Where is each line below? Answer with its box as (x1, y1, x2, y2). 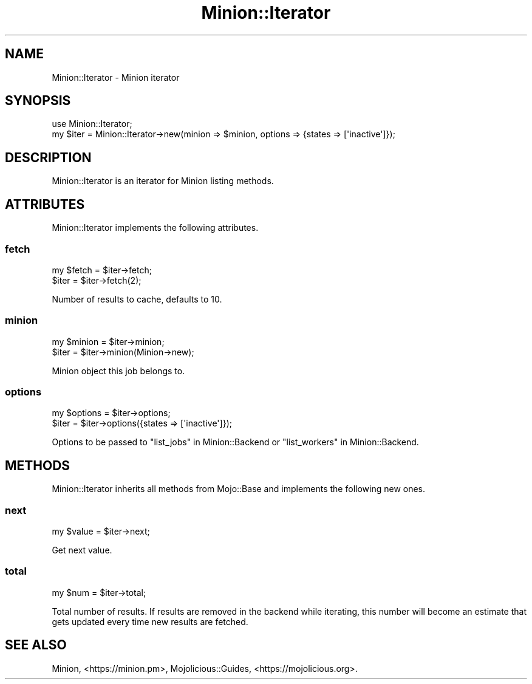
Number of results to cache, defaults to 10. (52, 293, 222, 304)
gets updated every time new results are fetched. (52, 616, 248, 627)
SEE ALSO (5, 637, 67, 653)
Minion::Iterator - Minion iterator (52, 72, 180, 83)
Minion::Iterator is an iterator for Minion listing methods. (52, 176, 274, 186)
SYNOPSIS (5, 93, 71, 109)
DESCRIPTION (5, 149, 92, 165)
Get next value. (52, 544, 112, 555)
